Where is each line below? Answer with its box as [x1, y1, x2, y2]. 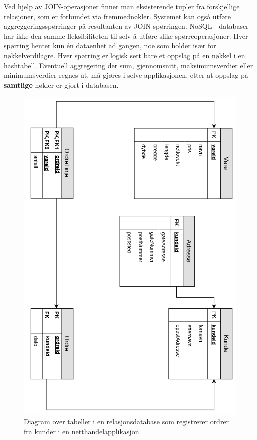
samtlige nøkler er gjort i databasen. [4, 79, 119, 90]
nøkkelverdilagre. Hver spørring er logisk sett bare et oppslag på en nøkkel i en [4, 50, 245, 60]
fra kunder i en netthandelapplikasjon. [24, 426, 141, 436]
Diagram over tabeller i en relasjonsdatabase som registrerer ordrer [24, 416, 229, 427]
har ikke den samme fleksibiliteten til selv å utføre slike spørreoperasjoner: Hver [4, 30, 248, 41]
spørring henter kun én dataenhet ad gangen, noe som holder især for [4, 40, 216, 51]
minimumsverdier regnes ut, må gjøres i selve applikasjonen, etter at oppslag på [4, 70, 248, 80]
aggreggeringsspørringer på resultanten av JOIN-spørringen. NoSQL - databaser [4, 21, 249, 31]
